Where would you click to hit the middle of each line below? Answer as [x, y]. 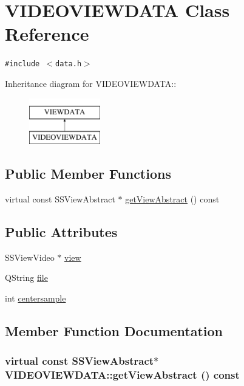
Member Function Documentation [114, 330]
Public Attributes [61, 231]
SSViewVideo [30, 257]
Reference [47, 34]
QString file [26, 277]
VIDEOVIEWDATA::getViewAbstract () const [122, 375]
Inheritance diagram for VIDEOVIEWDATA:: [91, 83]
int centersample [36, 298]
